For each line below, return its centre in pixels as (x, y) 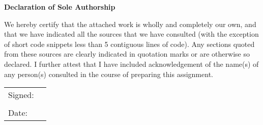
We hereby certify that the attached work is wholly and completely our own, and (130, 24)
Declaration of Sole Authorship (60, 7)
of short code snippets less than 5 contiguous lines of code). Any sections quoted (129, 44)
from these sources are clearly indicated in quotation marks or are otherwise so (127, 54)
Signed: (21, 95)
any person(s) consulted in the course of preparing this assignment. (109, 74)
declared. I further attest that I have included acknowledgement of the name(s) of (131, 64)
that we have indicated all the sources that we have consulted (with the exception (131, 34)
